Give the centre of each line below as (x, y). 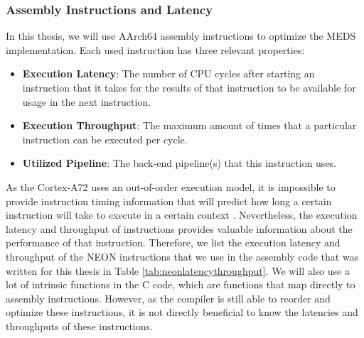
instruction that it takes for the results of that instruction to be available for (189, 87)
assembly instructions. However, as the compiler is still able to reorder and (168, 298)
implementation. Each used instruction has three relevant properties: (155, 49)
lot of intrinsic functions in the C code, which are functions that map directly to (181, 284)
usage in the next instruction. (87, 101)
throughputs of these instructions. (79, 326)
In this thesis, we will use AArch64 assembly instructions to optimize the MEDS (181, 36)
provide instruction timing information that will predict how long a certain (169, 201)
